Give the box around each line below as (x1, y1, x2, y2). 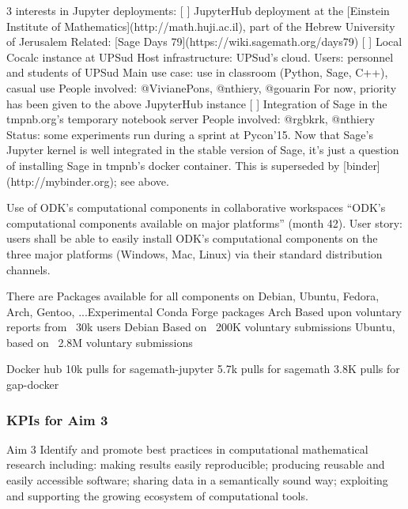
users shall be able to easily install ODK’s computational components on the (6, 230, 378, 247)
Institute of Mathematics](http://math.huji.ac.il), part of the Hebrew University (6, 17, 395, 34)
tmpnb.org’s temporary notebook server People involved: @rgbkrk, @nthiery (6, 111, 375, 127)
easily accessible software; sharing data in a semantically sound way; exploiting (6, 472, 388, 488)
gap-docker (6, 376, 59, 393)
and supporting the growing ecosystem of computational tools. (6, 487, 308, 503)
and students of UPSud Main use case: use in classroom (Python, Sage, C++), (6, 64, 388, 81)
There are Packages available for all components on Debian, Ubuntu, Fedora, (6, 288, 380, 304)
